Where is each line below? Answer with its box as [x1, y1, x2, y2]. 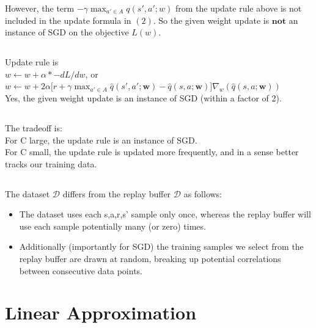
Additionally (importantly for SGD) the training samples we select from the [19, 240, 304, 253]
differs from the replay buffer [62, 187, 171, 200]
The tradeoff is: [5, 121, 62, 134]
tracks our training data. [5, 157, 97, 170]
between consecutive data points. [19, 264, 142, 277]
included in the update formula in [5, 13, 131, 26]
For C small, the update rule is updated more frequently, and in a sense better [5, 145, 299, 158]
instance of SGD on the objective [5, 26, 129, 38]
